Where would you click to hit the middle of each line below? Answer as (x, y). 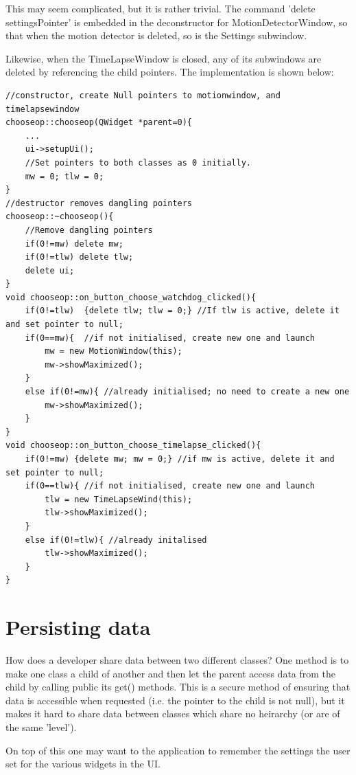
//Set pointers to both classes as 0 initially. (138, 162)
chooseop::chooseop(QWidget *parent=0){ (99, 123)
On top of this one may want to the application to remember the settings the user (178, 750)
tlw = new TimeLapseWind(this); (119, 499)
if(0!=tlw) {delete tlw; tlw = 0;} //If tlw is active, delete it (182, 311)
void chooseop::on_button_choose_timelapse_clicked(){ (133, 446)
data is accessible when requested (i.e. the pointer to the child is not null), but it (175, 700)
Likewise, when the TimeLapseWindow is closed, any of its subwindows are (164, 58)
